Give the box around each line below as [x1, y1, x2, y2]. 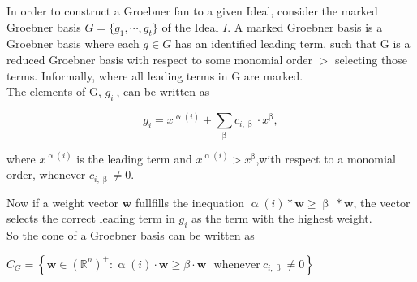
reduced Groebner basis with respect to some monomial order [6, 50, 313, 67]
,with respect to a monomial [256, 150, 396, 167]
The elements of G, [6, 83, 101, 100]
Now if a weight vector [6, 193, 119, 210]
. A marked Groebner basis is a [227, 18, 383, 35]
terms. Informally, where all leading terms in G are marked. [6, 67, 303, 84]
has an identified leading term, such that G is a [174, 35, 411, 52]
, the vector [353, 193, 411, 210]
